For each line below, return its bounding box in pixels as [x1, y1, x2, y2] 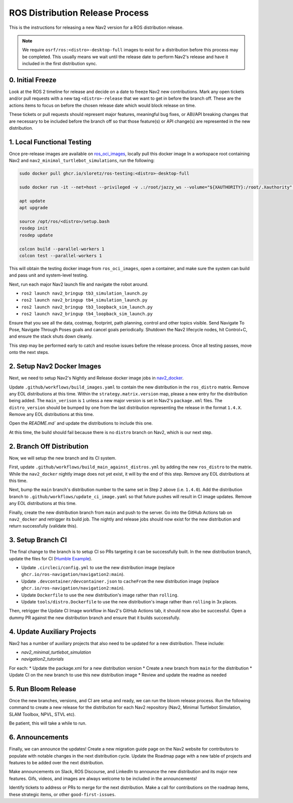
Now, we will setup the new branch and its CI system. [9, 455, 117, 461]
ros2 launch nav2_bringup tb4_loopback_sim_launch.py [21, 311, 153, 317]
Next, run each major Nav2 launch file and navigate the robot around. [9, 281, 148, 287]
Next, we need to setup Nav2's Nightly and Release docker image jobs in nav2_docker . [9, 375, 184, 381]
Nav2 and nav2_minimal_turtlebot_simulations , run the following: [9, 158, 155, 163]
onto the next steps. [9, 349, 49, 355]
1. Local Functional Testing [9, 138, 92, 146]
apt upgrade [19, 205, 48, 210]
